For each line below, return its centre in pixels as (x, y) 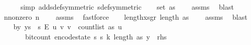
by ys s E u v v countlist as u (68, 27)
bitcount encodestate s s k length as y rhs (96, 36)
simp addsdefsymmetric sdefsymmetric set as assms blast (127, 7)
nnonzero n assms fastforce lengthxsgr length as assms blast (126, 16)
